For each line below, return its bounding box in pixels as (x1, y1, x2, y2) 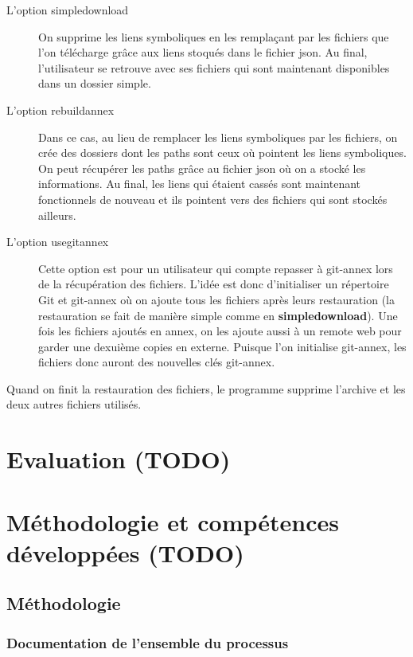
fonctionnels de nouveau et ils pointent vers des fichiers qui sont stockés (38, 190, 388, 207)
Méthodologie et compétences (6, 505, 339, 538)
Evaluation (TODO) (6, 443, 231, 475)
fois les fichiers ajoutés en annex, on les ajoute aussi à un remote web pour (38, 323, 402, 339)
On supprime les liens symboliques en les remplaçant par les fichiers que (38, 28, 389, 45)
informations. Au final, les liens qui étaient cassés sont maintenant (38, 175, 361, 192)
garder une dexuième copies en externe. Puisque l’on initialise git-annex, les (38, 338, 407, 354)
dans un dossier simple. (38, 75, 151, 92)
